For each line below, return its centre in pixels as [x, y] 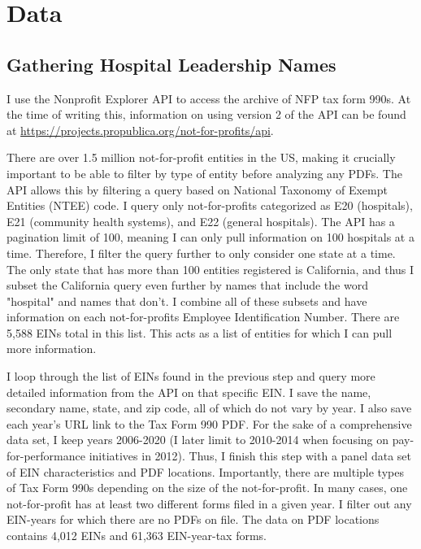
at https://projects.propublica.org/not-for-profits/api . [140, 130]
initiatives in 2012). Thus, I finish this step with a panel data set [250, 456]
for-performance [46, 456]
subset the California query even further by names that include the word [187, 285]
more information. [52, 349]
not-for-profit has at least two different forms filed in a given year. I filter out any [209, 503]
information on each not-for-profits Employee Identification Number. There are [203, 317]
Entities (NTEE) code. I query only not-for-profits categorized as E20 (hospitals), [210, 205]
